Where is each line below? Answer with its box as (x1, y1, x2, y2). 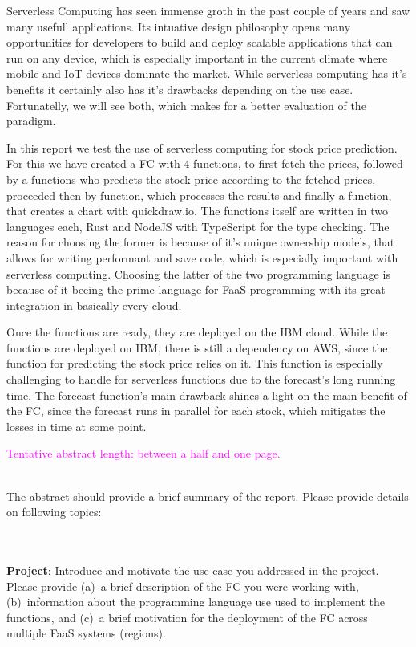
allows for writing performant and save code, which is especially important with (6, 249, 398, 266)
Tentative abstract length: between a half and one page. (6, 445, 281, 462)
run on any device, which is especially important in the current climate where (6, 49, 388, 66)
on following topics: (6, 503, 102, 520)
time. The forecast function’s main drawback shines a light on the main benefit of (6, 386, 407, 403)
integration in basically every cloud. (6, 296, 182, 313)
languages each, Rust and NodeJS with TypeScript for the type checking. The (6, 218, 390, 234)
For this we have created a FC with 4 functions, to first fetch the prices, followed (6, 155, 403, 172)
